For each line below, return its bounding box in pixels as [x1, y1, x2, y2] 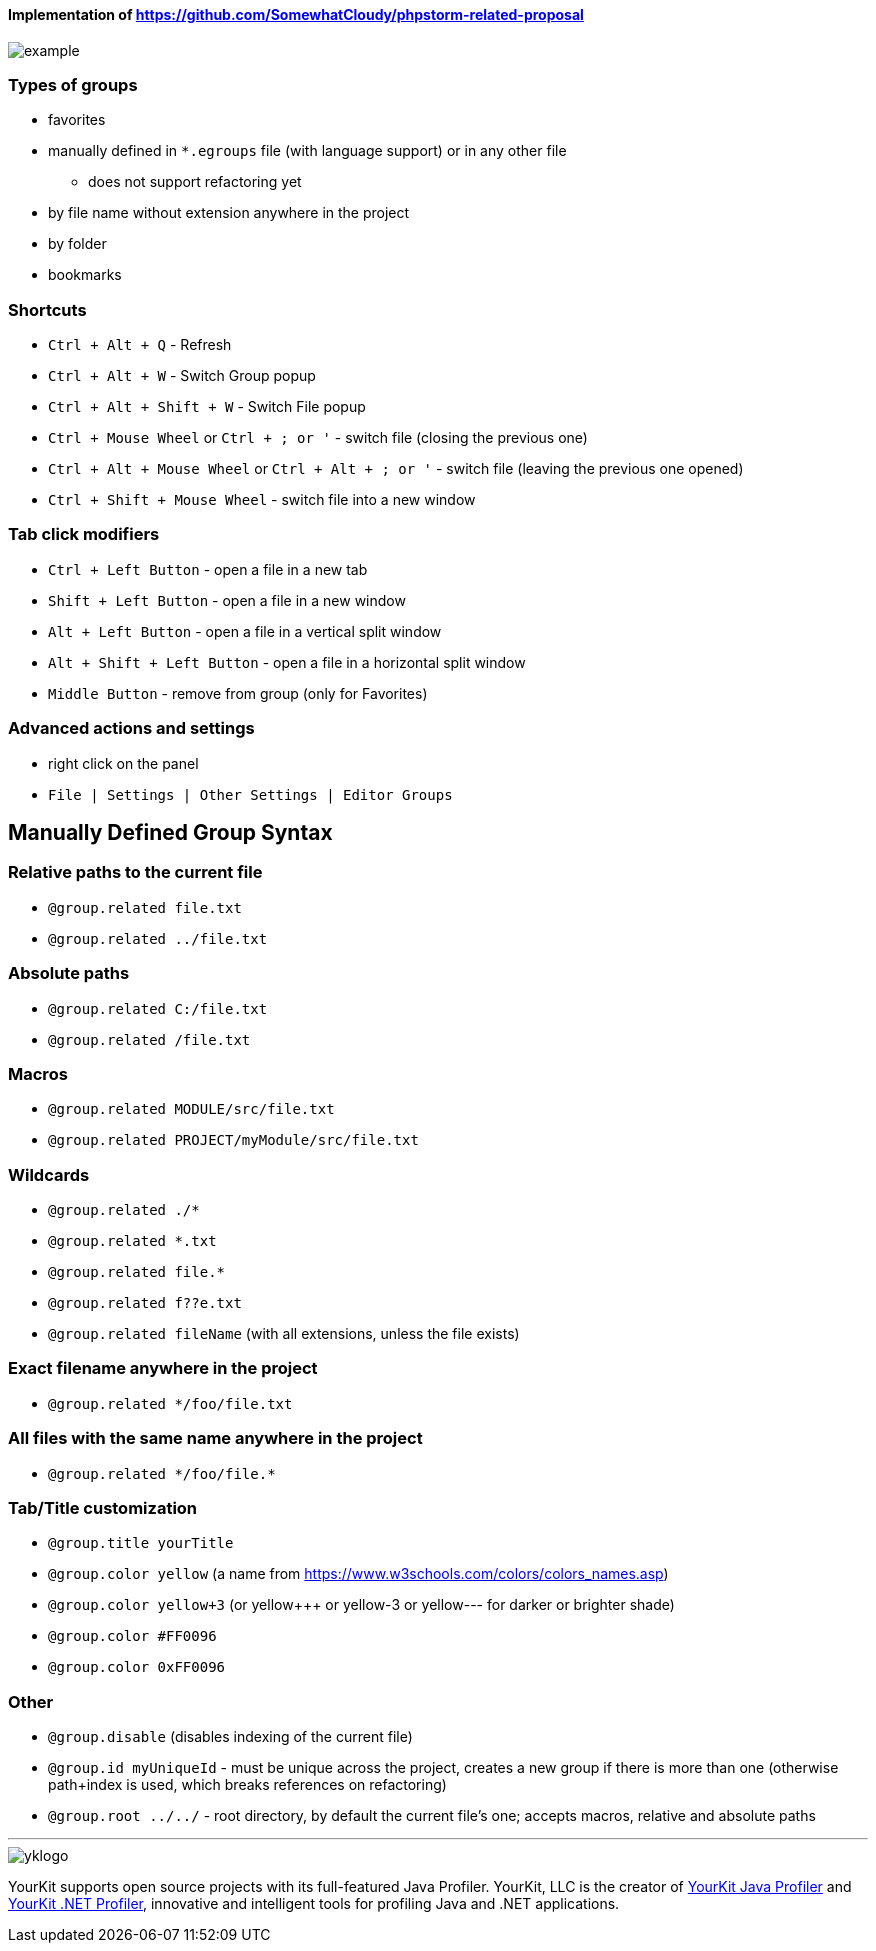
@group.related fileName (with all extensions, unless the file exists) [48, 1325, 520, 1343]
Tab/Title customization [8, 1497, 198, 1518]
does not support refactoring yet [88, 173, 302, 191]
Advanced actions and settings [8, 718, 255, 739]
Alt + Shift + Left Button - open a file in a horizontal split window [48, 653, 526, 671]
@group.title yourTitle [48, 1535, 234, 1552]
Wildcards [8, 1164, 90, 1185]
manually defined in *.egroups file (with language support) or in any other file [48, 142, 567, 160]
